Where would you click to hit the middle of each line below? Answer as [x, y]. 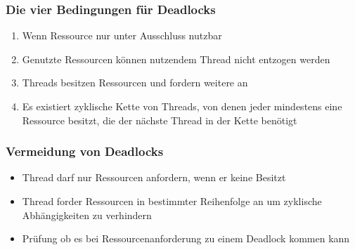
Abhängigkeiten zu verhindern [87, 215]
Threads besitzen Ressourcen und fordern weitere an [135, 83]
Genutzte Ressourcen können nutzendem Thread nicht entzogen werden [176, 59]
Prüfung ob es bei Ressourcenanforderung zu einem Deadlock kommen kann [186, 238]
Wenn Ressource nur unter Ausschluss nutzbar [122, 35]
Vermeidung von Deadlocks [85, 151]
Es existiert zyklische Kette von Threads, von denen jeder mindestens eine [182, 106]
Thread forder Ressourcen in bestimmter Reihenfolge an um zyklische [172, 201]
